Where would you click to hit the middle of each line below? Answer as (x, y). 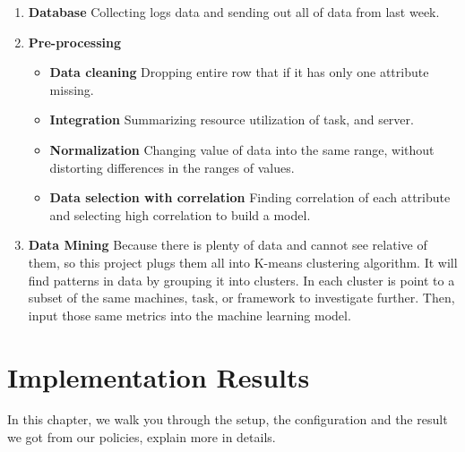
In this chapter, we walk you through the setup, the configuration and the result (228, 419)
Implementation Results (159, 376)
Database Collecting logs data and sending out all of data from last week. (234, 12)
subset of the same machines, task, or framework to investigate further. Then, (241, 298)
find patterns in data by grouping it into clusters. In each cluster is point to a (241, 280)
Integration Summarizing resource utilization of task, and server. (232, 119)
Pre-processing (74, 42)
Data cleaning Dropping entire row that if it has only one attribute (239, 72)
